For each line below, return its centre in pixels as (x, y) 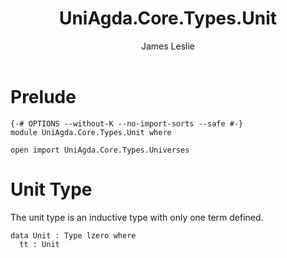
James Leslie (168, 46)
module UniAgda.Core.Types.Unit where (91, 132)
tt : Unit (39, 244)
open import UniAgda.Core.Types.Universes (100, 150)
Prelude (43, 96)
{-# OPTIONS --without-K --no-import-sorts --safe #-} (127, 123)
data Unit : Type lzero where (73, 235)
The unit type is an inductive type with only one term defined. (137, 217)
